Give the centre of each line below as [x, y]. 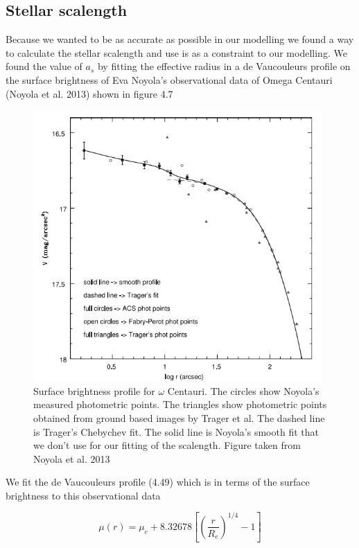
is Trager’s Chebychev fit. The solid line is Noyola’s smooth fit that [176, 431]
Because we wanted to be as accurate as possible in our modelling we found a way [180, 39]
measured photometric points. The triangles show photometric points [180, 404]
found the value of [44, 66]
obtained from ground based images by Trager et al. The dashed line [179, 417]
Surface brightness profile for [94, 390]
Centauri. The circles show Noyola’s [243, 390]
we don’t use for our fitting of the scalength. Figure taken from [167, 445]
